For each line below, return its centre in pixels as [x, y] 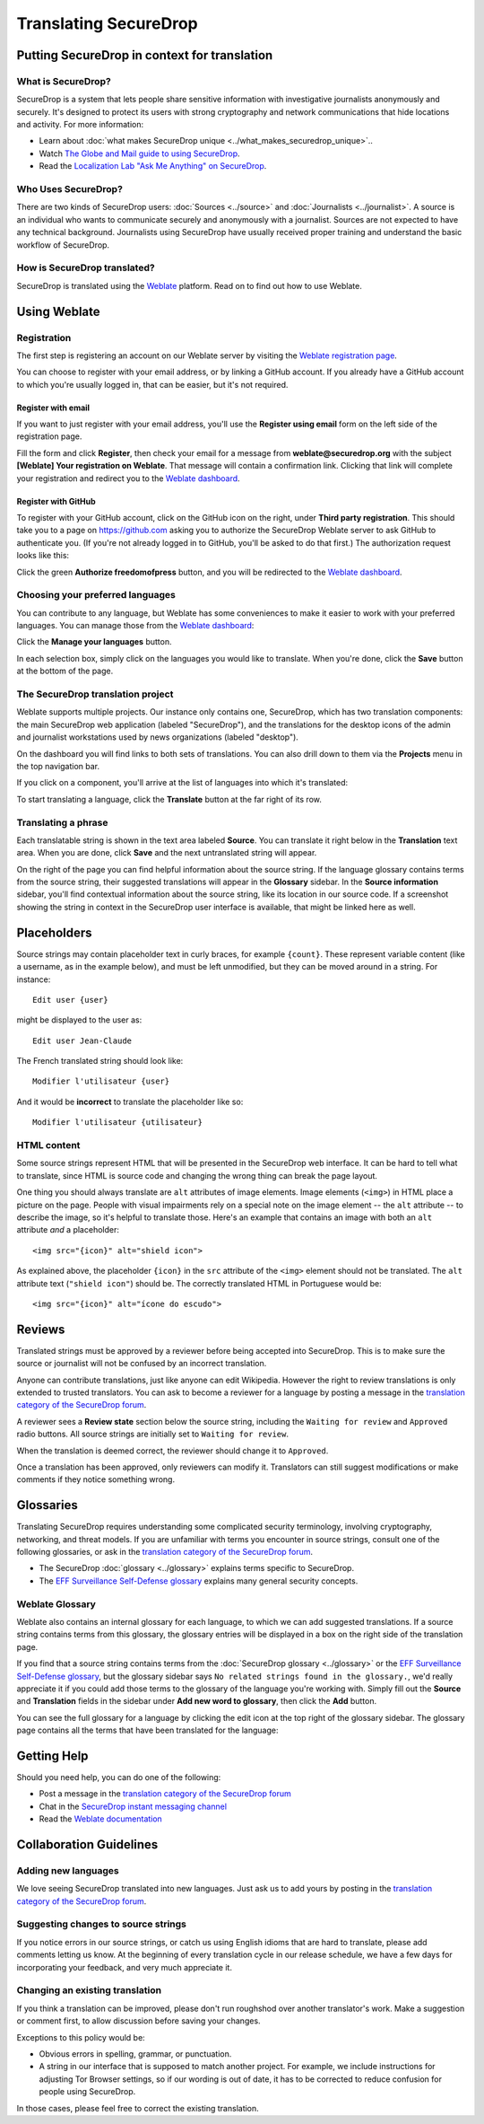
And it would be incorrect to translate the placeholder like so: [130, 1101]
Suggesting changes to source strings [102, 1924]
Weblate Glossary [56, 1604]
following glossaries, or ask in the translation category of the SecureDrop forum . [165, 1552]
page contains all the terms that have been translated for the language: [147, 1730]
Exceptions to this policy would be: [81, 2037]
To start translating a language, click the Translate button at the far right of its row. [169, 799]
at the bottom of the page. [65, 671]
